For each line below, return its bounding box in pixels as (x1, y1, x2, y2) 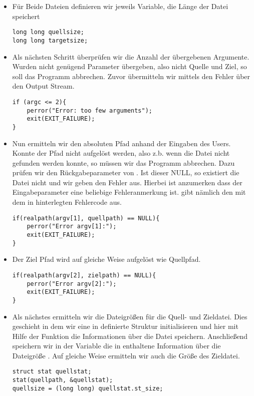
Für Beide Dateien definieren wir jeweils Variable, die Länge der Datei (12, 1, 228, 11)
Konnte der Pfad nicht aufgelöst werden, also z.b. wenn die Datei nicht (12, 148, 230, 158)
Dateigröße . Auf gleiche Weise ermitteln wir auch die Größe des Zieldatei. (12, 350, 240, 360)
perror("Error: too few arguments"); (27, 107, 152, 114)
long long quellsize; (12, 29, 84, 36)
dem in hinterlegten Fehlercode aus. (12, 197, 122, 207)
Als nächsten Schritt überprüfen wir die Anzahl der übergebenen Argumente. (12, 51, 249, 62)
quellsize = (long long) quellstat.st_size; (12, 384, 163, 392)
